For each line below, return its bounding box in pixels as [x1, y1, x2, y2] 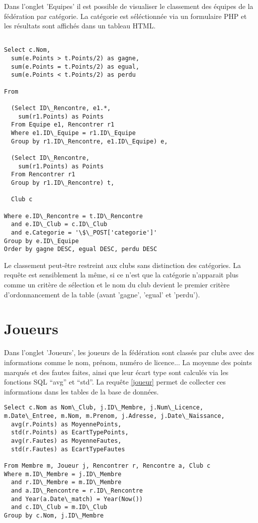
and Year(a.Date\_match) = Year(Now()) [11, 495, 143, 503]
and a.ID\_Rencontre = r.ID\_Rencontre [11, 487, 143, 494]
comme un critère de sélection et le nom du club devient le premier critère [4, 279, 230, 290]
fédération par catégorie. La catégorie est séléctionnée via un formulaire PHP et [4, 10, 247, 21]
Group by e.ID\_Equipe [4, 237, 79, 245]
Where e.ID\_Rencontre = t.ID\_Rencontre [4, 212, 143, 220]
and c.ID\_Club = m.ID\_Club [11, 504, 107, 511]
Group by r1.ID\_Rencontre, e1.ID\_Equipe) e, [11, 137, 168, 145]
